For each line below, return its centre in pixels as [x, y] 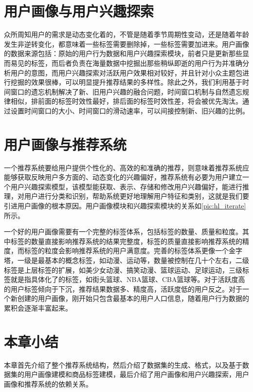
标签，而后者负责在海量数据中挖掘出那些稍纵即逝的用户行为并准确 [136, 63]
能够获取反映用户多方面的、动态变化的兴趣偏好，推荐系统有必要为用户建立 [123, 177]
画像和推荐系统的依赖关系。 [48, 383]
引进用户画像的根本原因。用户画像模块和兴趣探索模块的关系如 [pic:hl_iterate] [125, 205]
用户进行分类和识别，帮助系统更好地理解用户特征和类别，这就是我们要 [136, 196]
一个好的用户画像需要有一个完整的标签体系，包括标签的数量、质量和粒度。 [123, 232]
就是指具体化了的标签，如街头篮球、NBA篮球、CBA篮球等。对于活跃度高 [128, 279]
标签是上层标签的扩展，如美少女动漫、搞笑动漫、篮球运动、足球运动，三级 [123, 270]
